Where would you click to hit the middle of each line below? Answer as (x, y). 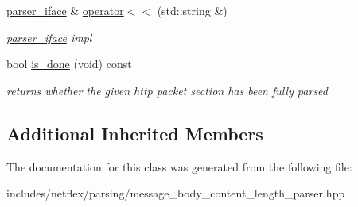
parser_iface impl (49, 37)
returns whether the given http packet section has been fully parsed (167, 90)
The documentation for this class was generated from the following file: (179, 166)
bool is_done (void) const (69, 64)
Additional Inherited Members (135, 133)
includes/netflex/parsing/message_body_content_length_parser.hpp (176, 193)
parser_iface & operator (65, 10)
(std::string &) (192, 10)
